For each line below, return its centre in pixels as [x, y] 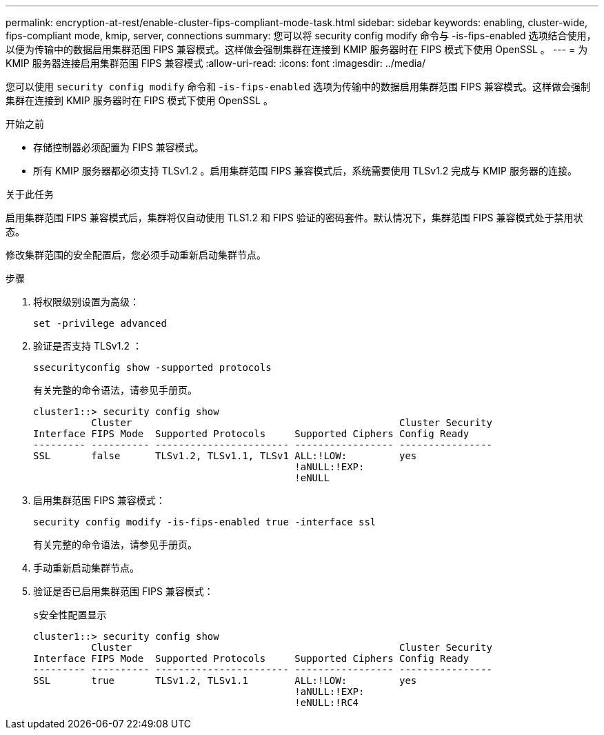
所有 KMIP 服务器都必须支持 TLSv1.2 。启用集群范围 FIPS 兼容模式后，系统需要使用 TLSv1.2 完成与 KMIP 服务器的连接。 [305, 171]
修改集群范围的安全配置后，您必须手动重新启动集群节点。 [136, 255]
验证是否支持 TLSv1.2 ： [88, 346]
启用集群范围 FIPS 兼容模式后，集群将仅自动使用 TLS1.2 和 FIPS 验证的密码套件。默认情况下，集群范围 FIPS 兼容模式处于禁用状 [294, 218]
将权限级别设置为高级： [86, 302]
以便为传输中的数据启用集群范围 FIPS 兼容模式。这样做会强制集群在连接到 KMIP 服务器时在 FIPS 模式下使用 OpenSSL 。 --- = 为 [297, 49]
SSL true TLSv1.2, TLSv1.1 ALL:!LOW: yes [225, 681]
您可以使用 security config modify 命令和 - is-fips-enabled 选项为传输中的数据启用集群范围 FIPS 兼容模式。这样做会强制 [298, 87]
